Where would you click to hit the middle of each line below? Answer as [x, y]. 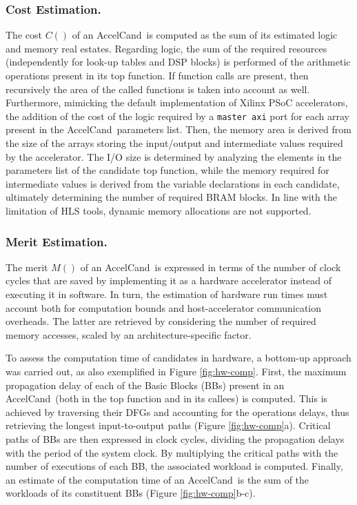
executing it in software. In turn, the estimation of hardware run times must [167, 294]
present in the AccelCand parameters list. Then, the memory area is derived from [178, 129]
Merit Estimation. [57, 241]
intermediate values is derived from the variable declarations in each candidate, [173, 183]
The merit [27, 267]
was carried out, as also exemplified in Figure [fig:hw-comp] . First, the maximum [176, 371]
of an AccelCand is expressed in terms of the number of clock [211, 267]
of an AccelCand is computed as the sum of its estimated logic [205, 35]
